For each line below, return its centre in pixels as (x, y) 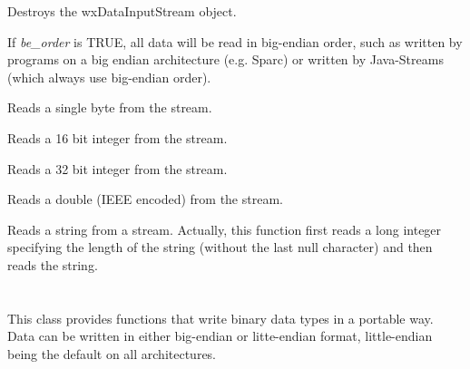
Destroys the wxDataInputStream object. (122, 11)
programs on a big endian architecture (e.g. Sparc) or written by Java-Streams (225, 59)
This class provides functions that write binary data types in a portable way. (220, 318)
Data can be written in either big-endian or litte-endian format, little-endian (220, 336)
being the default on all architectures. (112, 353)
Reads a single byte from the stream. (110, 107)
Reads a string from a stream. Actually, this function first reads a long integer (225, 229)
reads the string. (53, 264)
